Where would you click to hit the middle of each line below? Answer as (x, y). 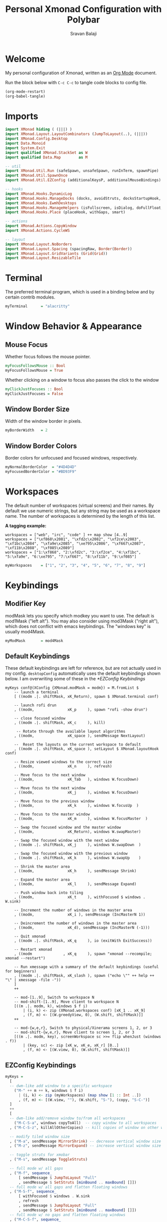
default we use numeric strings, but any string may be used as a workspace (83, 511)
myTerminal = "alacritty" (38, 306)
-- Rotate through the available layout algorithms (71, 732)
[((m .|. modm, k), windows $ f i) (51, 1006)
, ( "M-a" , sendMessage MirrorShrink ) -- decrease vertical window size (85, 1141)
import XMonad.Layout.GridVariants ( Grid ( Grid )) (56, 253)
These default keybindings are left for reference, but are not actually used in (83, 668)
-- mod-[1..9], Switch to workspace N (54, 998)
